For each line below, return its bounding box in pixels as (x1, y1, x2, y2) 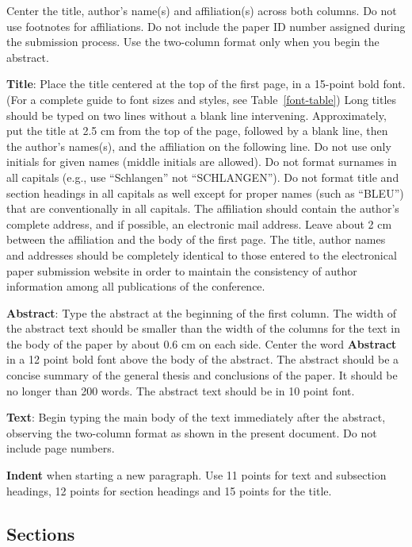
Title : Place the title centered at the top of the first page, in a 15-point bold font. (6, 75, 406, 92)
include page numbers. (6, 440, 115, 456)
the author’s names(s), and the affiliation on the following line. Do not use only (6, 137, 391, 154)
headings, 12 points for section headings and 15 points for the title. (6, 482, 332, 499)
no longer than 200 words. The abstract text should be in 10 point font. (6, 382, 355, 399)
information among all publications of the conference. (6, 278, 265, 295)
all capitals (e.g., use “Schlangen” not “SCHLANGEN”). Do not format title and (6, 168, 399, 185)
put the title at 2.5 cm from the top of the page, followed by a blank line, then (6, 122, 388, 139)
